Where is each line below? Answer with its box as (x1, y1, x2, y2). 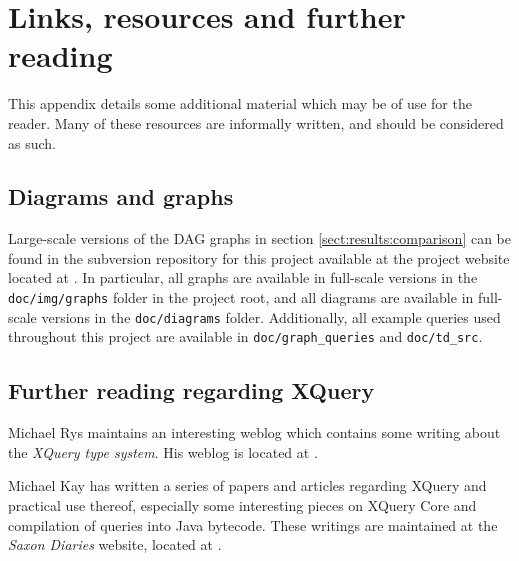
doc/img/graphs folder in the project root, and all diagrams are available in (8, 287, 474, 308)
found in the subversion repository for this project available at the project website (8, 247, 510, 268)
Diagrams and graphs (8, 181, 234, 212)
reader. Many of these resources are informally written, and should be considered (8, 112, 504, 133)
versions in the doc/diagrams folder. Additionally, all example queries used (41, 306, 501, 327)
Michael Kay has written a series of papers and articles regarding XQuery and (8, 475, 487, 496)
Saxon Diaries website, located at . (8, 534, 222, 555)
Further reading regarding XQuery (8, 375, 375, 406)
